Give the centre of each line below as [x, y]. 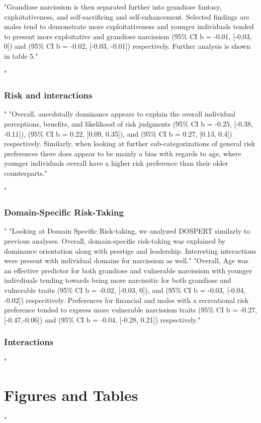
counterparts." [26, 173]
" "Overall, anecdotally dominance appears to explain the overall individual [120, 114]
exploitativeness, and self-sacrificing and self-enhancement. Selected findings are [127, 16]
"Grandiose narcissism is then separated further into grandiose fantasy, [113, 7]
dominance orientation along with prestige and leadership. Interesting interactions [130, 250]
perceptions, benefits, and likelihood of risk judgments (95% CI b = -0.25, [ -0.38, [128, 123]
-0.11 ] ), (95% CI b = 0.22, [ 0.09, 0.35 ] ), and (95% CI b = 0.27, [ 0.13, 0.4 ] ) [118, 133]
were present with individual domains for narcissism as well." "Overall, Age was [126, 260]
